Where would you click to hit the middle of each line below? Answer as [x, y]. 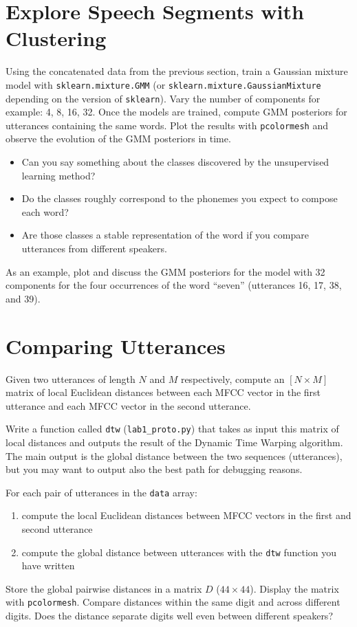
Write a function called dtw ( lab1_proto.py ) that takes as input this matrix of [172, 429]
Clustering [56, 38]
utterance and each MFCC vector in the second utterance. [128, 405]
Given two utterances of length [71, 378]
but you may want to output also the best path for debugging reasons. [154, 469]
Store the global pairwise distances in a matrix [104, 588]
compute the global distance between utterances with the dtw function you [179, 552]
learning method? [58, 175]
